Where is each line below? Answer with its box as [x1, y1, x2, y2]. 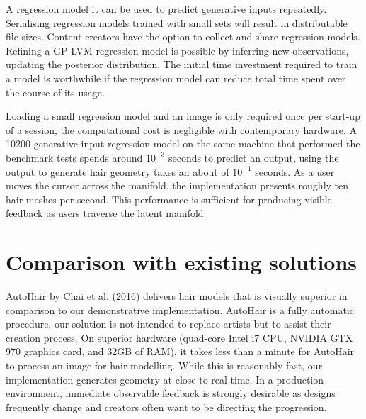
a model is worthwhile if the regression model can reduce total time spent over [6, 70, 346, 85]
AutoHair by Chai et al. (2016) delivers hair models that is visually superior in [6, 289, 348, 303]
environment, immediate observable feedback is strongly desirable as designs [6, 386, 336, 401]
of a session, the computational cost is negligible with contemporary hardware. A [6, 122, 357, 137]
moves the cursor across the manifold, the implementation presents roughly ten [6, 178, 349, 193]
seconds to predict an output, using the [168, 150, 339, 164]
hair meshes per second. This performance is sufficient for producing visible [6, 191, 332, 206]
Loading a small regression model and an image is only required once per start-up [6, 108, 360, 123]
